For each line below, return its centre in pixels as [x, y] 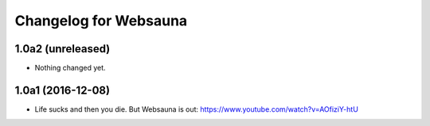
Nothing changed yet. [70, 68]
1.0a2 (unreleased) [63, 49]
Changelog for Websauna [101, 21]
